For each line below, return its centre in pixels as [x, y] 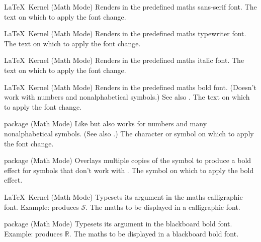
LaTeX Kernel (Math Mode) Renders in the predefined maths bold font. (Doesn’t [130, 87]
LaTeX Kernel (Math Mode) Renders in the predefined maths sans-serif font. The [130, 7]
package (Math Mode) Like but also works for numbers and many [106, 124]
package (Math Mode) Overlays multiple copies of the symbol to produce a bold [128, 160]
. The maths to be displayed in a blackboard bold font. [154, 233]
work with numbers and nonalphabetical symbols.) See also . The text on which [127, 97]
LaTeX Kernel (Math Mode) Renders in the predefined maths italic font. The [124, 60]
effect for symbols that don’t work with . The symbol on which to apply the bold [129, 170]
